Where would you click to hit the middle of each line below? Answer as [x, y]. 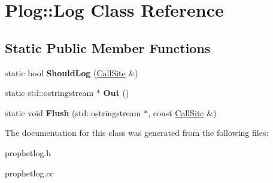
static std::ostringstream [49, 93]
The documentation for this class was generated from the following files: [137, 133]
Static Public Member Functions [108, 47]
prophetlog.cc [29, 173]
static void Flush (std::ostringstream [73, 112]
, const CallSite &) [182, 112]
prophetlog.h [28, 152]
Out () [116, 93]
